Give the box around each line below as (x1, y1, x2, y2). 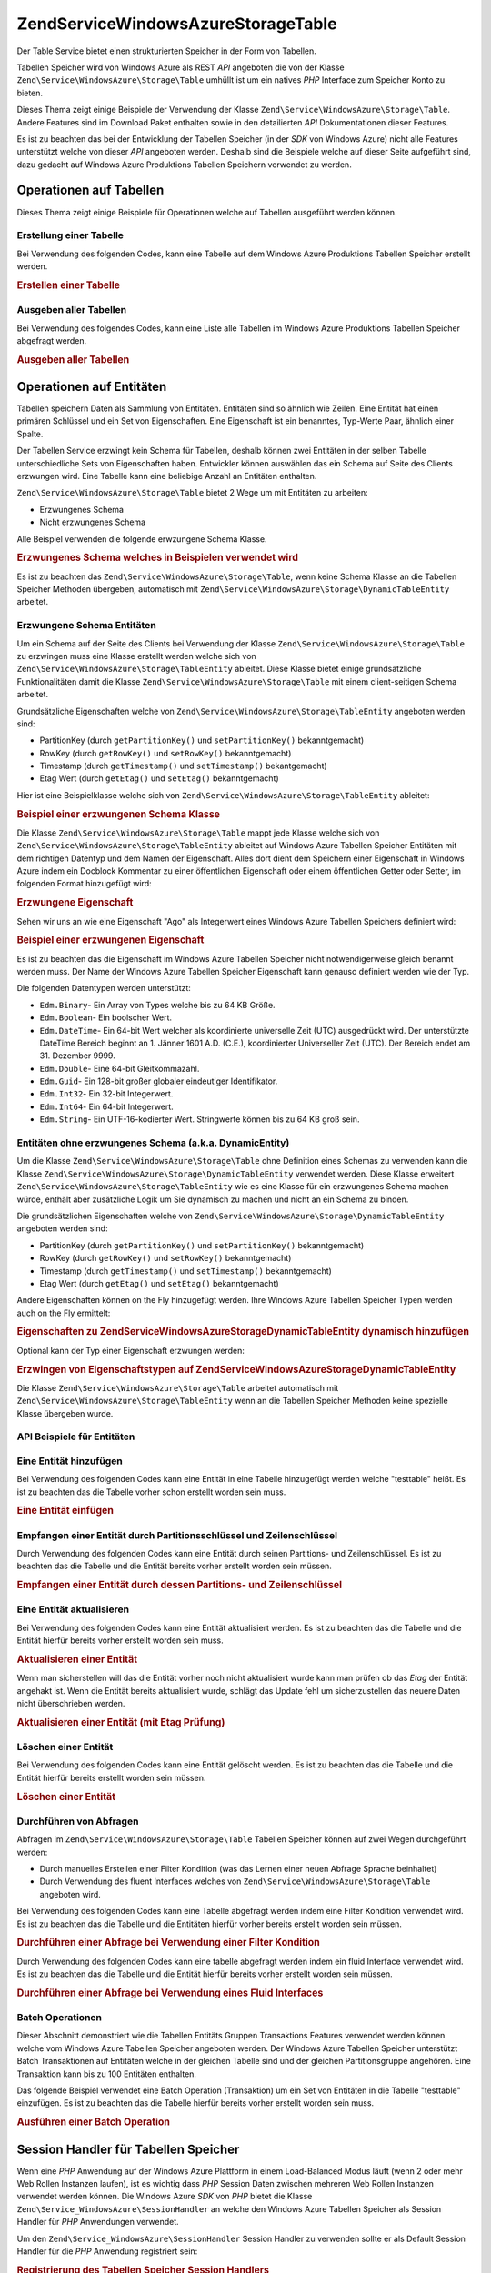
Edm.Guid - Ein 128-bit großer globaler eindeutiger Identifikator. (39, 1076, 278, 1086)
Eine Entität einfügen (16, 1505, 114, 1517)
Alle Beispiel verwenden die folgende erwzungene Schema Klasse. (16, 533, 267, 545)
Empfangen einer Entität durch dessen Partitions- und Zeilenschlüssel (16, 1578, 343, 1591)
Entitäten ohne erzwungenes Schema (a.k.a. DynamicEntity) (16, 1136, 290, 1149)
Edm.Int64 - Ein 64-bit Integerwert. (39, 1101, 175, 1112)
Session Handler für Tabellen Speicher (16, 2141, 240, 2157)
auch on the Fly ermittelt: (16, 1307, 111, 1318)
